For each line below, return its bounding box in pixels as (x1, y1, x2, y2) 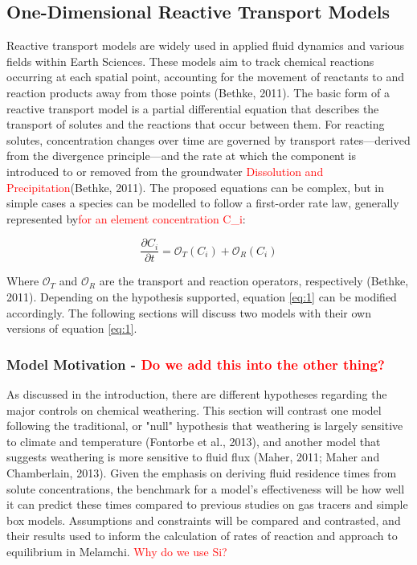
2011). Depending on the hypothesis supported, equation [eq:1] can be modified (6, 288, 397, 305)
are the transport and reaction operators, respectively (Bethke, (99, 272, 409, 289)
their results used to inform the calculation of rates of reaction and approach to (6, 527, 398, 544)
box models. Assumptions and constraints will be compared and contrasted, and (6, 511, 401, 528)
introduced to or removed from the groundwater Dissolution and (6, 162, 324, 179)
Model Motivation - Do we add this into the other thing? (6, 354, 385, 374)
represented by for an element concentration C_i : (6, 210, 246, 227)
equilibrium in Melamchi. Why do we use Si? (6, 542, 227, 559)
